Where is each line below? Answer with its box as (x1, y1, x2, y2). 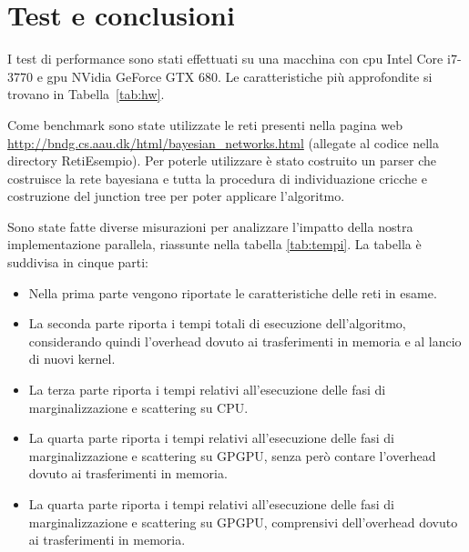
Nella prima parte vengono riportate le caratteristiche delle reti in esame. (28, 283, 437, 302)
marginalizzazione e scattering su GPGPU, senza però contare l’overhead (28, 446, 436, 465)
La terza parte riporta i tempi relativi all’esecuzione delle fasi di (28, 380, 386, 399)
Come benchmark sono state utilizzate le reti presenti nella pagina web (7, 115, 403, 134)
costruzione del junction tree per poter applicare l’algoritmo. (7, 186, 345, 206)
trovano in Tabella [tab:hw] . (7, 85, 165, 104)
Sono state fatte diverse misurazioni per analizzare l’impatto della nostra (7, 216, 413, 236)
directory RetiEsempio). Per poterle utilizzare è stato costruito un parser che (7, 151, 436, 170)
